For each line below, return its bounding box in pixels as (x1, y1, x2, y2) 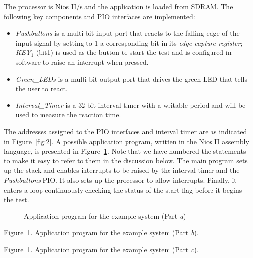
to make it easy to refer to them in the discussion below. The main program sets (4, 155, 248, 165)
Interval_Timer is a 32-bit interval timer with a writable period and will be (15, 100, 246, 110)
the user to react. (15, 83, 68, 94)
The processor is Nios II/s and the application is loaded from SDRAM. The (4, 1, 233, 11)
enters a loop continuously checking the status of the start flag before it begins (4, 184, 242, 195)
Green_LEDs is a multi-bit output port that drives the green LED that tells (15, 73, 247, 84)
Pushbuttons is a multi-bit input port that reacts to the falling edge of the (15, 28, 240, 38)
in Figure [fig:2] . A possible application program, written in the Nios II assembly (4, 136, 249, 146)
